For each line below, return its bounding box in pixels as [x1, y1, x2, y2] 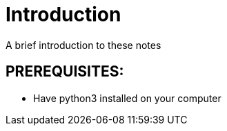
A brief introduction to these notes [6, 39, 161, 51]
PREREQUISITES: [6, 63, 124, 81]
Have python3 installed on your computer [33, 92, 221, 104]
